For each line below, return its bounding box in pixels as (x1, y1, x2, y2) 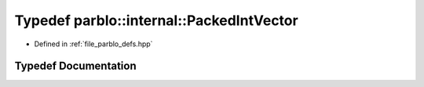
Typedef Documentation (14, 60, 137, 73)
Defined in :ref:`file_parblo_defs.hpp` (34, 39, 153, 49)
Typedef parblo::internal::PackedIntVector (14, 12, 298, 29)
